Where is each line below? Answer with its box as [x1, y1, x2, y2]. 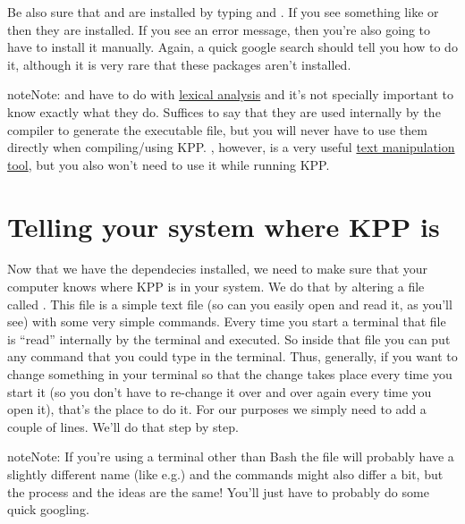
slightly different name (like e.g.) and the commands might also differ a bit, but [7, 465, 444, 483]
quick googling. [7, 500, 89, 519]
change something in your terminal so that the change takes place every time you [7, 365, 452, 384]
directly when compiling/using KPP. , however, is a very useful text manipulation [7, 138, 455, 156]
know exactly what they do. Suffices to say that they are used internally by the [7, 102, 441, 121]
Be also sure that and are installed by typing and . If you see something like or [7, 3, 439, 21]
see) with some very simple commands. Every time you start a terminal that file [7, 312, 446, 331]
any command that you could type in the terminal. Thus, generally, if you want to [7, 347, 458, 366]
